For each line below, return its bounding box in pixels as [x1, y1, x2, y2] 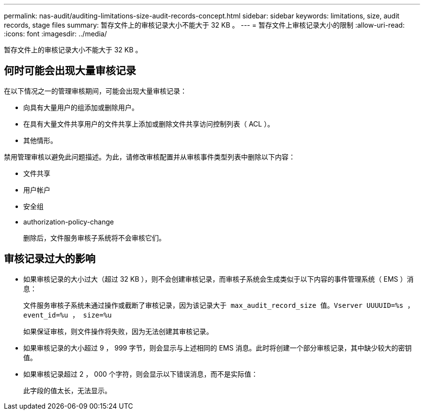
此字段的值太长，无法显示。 [23, 386, 111, 395]
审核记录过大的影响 [4, 253, 95, 265]
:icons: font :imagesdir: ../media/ [4, 30, 107, 38]
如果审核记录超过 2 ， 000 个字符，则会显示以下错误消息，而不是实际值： [23, 369, 258, 378]
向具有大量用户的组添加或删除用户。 [23, 103, 138, 111]
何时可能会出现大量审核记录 [4, 64, 136, 77]
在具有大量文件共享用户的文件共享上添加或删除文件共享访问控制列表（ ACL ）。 [23, 119, 274, 128]
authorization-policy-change [23, 217, 114, 226]
